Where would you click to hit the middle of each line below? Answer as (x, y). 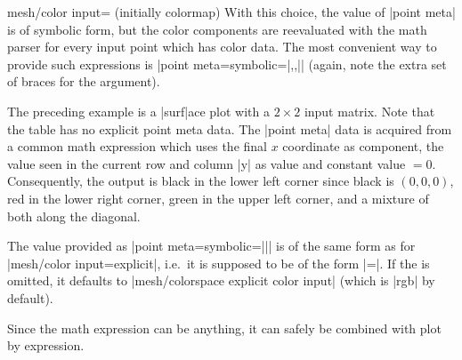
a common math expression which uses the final (137, 146)
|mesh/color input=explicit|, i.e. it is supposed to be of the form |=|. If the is (219, 263)
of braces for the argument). (84, 81)
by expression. (46, 345)
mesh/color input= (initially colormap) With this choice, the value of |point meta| (231, 12)
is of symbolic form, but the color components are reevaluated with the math (217, 29)
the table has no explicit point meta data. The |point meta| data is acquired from (230, 128)
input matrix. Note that (369, 111)
